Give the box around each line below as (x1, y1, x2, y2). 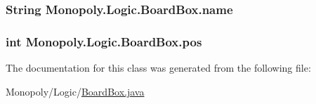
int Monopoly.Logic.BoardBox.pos (6, 32, 202, 50)
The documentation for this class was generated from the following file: (6, 60, 311, 75)
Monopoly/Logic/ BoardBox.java (6, 84, 145, 98)
